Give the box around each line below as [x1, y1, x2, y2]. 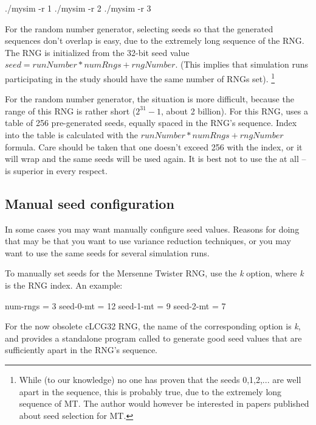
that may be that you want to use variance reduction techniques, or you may [5, 234, 291, 247]
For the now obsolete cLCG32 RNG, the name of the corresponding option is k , [5, 320, 301, 332]
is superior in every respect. [5, 164, 108, 177]
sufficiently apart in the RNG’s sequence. [5, 343, 157, 356]
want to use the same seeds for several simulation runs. [5, 246, 210, 259]
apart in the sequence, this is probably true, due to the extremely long [19, 385, 282, 398]
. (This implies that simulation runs [175, 58, 308, 71]
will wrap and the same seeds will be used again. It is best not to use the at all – [5, 152, 306, 165]
